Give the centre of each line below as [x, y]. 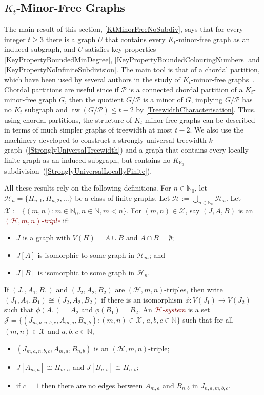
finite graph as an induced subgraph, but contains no [87, 159]
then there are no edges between [92, 385]
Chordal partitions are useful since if [62, 89]
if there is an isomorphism [142, 299]
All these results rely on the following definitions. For [88, 188]
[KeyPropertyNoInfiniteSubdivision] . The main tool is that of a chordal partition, [132, 69]
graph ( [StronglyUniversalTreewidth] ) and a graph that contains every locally [126, 150]
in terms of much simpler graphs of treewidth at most [88, 130]
